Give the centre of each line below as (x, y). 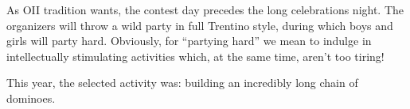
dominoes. (31, 98)
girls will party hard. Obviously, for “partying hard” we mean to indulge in (189, 41)
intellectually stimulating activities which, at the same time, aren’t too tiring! (195, 56)
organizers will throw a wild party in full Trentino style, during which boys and (200, 25)
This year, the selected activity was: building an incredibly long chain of (182, 83)
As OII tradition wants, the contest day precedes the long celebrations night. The (205, 9)
